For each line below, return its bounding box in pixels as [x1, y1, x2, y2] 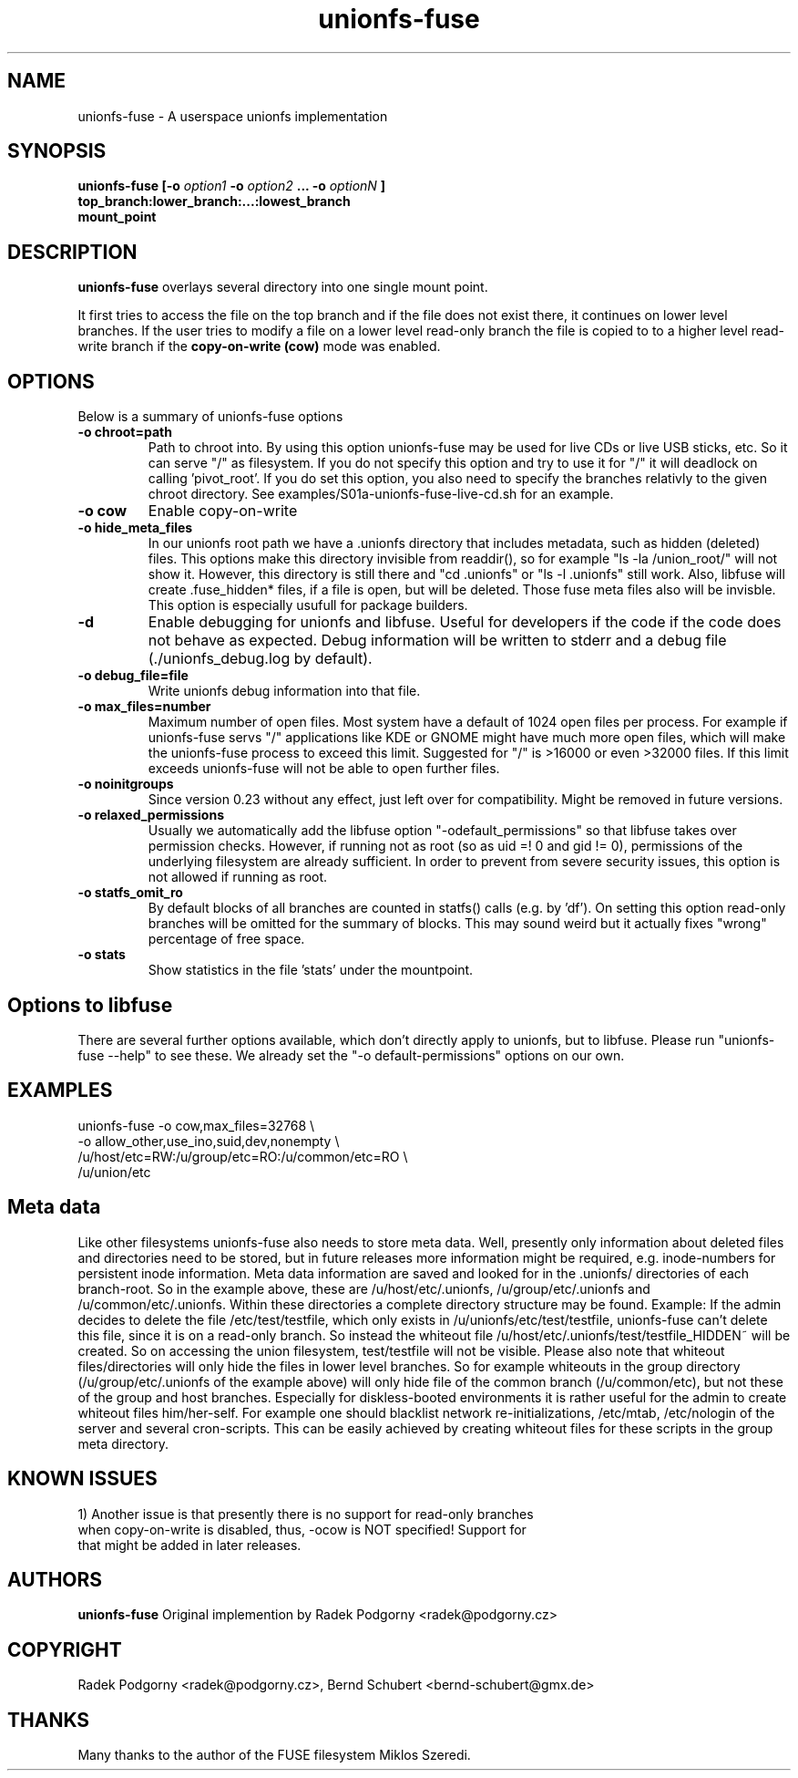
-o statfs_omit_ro [77, 884, 183, 901]
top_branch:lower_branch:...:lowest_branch [77, 193, 351, 210]
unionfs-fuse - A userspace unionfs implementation [77, 108, 388, 124]
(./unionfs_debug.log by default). [148, 649, 373, 668]
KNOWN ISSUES [7, 1467, 158, 1491]
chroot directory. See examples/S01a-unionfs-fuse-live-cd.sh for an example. [148, 486, 614, 502]
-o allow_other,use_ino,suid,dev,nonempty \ [77, 1132, 340, 1149]
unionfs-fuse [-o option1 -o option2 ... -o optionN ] [77, 178, 386, 194]
